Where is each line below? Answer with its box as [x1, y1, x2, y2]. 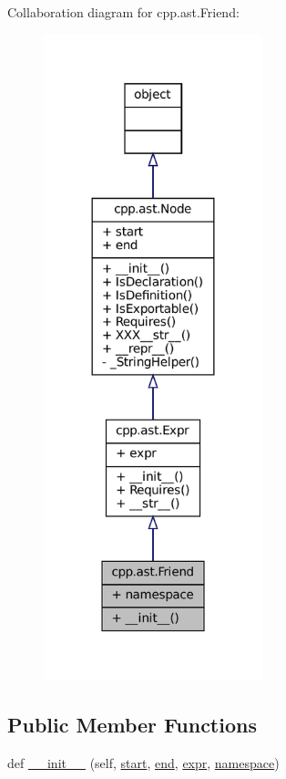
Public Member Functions [7, 710, 257, 738]
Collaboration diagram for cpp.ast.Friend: [7, 3, 240, 21]
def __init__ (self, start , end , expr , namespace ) [7, 753, 280, 772]
